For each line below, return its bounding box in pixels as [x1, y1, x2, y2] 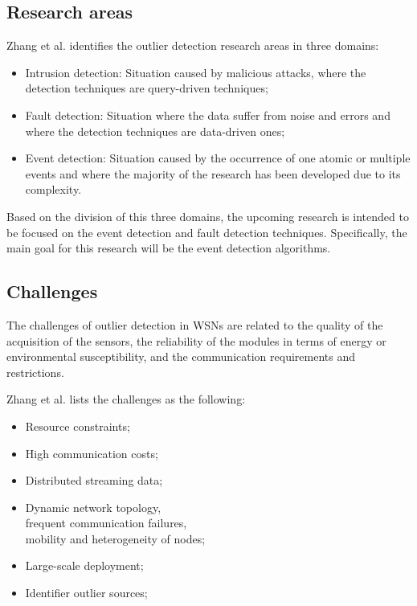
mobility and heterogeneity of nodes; [25, 530, 206, 547]
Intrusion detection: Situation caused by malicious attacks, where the [25, 63, 366, 80]
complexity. [25, 181, 82, 198]
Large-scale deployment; [25, 557, 144, 574]
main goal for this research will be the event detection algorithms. [6, 240, 331, 256]
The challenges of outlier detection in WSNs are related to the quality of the [6, 316, 383, 333]
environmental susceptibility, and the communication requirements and [6, 348, 355, 365]
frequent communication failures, [25, 514, 187, 531]
